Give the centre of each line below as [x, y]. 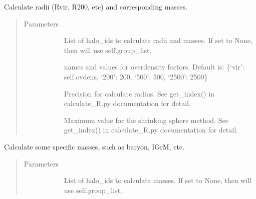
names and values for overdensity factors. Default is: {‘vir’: [154, 67]
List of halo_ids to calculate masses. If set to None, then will [158, 180]
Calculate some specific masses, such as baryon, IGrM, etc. [94, 146]
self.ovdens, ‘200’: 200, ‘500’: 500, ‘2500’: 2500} [136, 76]
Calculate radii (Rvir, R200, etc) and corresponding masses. [96, 6]
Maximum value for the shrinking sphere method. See [146, 120]
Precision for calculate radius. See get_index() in [139, 93]
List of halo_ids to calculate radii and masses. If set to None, [158, 40]
